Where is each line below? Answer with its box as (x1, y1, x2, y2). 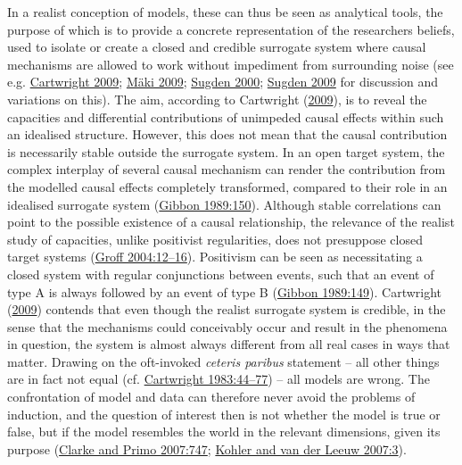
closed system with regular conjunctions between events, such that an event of (7, 264, 434, 283)
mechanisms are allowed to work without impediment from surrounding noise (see (7, 54, 454, 73)
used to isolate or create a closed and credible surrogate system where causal (7, 37, 426, 56)
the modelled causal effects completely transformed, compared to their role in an (7, 177, 448, 195)
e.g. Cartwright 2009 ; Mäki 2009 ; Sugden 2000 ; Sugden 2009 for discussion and (7, 72, 439, 91)
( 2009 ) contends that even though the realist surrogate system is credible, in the (7, 300, 446, 319)
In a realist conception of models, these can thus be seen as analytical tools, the (7, 3, 443, 21)
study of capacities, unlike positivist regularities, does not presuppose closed (7, 229, 423, 248)
